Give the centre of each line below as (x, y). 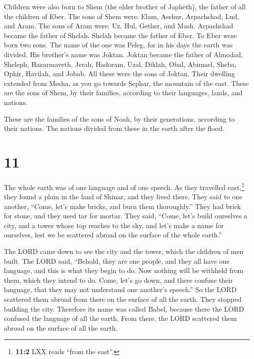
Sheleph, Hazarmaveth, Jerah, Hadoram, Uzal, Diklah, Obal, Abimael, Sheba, (120, 64)
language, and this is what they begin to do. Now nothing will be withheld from (124, 270)
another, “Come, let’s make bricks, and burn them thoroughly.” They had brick (122, 206)
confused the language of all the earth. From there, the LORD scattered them (120, 318)
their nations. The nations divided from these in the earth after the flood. (114, 128)
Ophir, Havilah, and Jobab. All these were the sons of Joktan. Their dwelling (119, 74)
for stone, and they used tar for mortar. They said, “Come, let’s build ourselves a (126, 216)
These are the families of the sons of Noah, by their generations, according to (119, 118)
